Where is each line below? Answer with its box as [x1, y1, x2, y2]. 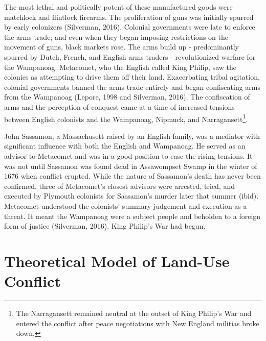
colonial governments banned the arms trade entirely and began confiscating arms [4, 81, 261, 92]
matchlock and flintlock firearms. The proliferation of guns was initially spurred [4, 11, 254, 22]
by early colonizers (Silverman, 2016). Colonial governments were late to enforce [4, 21, 255, 32]
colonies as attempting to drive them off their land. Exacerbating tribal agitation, [4, 71, 260, 82]
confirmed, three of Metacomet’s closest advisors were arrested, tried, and [4, 180, 235, 191]
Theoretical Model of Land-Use [4, 250, 230, 271]
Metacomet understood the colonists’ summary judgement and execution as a [4, 200, 247, 211]
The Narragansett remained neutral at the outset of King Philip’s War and [16, 308, 252, 319]
